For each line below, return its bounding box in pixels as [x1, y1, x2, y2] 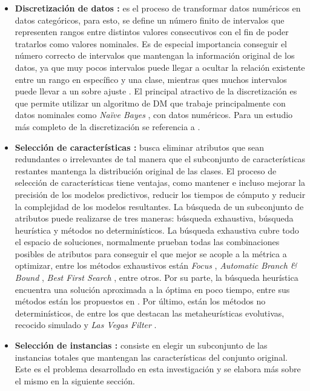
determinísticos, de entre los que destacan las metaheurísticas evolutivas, [15, 306, 285, 319]
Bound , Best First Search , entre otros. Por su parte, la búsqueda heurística [15, 271, 298, 284]
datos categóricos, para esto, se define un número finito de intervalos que [15, 13, 285, 26]
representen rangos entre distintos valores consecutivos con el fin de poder [15, 25, 289, 38]
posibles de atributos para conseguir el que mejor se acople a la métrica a [15, 247, 287, 260]
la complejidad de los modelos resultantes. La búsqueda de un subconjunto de [15, 200, 304, 212]
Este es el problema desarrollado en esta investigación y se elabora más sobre [15, 363, 301, 375]
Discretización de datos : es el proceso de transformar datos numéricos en [15, 2, 301, 14]
